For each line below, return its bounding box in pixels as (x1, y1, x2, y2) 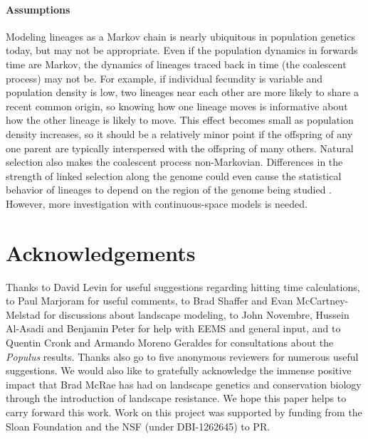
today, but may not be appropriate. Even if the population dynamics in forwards (6, 43, 358, 58)
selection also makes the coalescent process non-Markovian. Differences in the (6, 154, 343, 169)
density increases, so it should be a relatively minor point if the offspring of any (6, 126, 353, 141)
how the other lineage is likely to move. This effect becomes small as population (6, 112, 354, 127)
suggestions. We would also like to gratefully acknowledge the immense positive (6, 363, 352, 378)
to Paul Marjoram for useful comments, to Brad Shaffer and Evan (6, 293, 293, 308)
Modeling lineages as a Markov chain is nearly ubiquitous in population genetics (6, 28, 355, 43)
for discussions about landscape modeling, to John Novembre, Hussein (43, 307, 349, 322)
